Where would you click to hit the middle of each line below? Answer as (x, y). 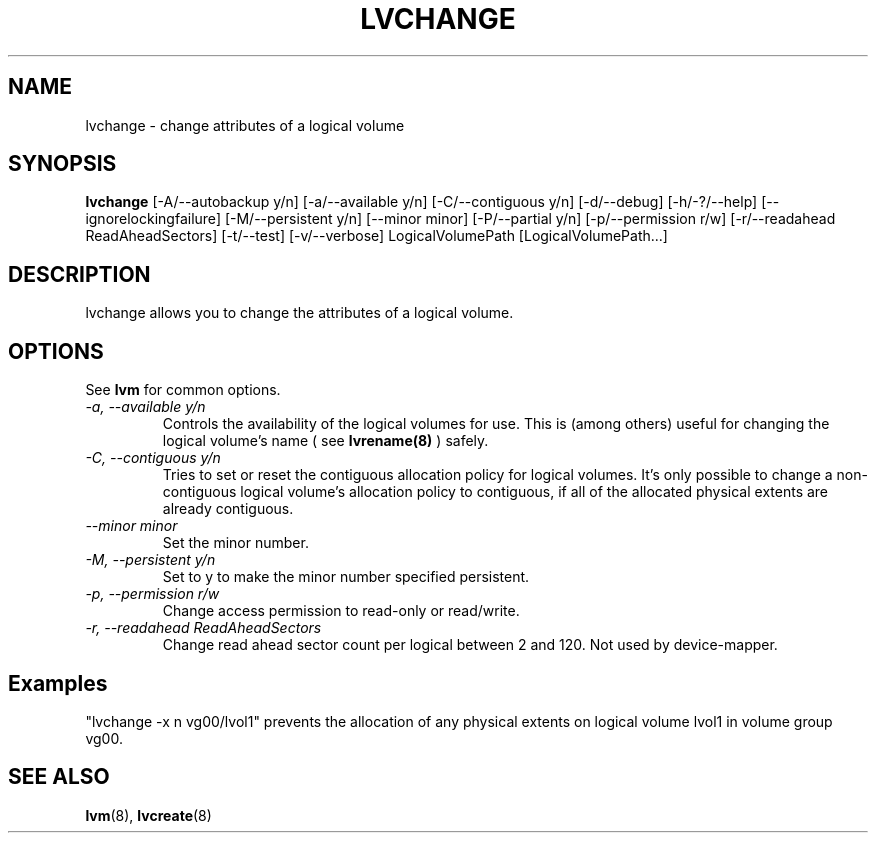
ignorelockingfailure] (153, 219)
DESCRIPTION (79, 274)
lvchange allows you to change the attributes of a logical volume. (299, 313)
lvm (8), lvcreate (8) (148, 815)
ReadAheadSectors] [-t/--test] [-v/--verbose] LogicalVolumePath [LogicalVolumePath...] (376, 236)
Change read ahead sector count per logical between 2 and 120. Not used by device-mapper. (470, 645)
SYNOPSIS (62, 164)
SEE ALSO (59, 777)
